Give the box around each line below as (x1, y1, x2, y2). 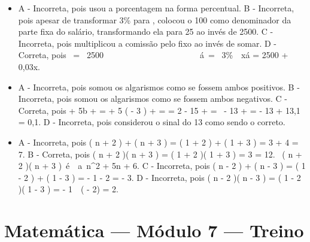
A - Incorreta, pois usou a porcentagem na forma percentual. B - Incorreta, (18, 2, 294, 14)
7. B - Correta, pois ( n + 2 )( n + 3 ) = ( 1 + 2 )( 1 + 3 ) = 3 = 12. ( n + (18, 147, 302, 160)
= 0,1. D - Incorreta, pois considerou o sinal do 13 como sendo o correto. (18, 116, 285, 128)
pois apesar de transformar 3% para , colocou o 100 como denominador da (18, 13, 291, 26)
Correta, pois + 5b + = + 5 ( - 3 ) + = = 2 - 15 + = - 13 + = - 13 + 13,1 (18, 104, 300, 116)
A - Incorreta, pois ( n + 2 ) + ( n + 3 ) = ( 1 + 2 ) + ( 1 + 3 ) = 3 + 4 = (18, 135, 299, 148)
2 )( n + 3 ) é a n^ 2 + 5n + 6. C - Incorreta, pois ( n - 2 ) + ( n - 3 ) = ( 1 (18, 159, 306, 172)
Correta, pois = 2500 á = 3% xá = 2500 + (18, 49, 288, 61)
